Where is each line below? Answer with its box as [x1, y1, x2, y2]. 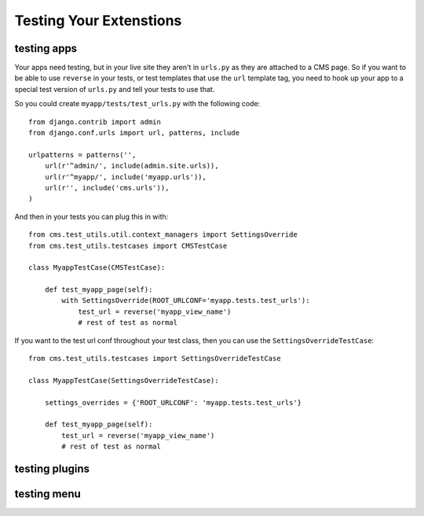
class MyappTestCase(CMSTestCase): [28, 264, 166, 272]
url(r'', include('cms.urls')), [44, 183, 170, 192]
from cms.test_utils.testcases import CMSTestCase [28, 241, 228, 250]
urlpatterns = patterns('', [28, 150, 137, 159]
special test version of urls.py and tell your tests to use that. [14, 84, 215, 94]
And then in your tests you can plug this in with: [14, 212, 169, 221]
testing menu [14, 488, 82, 500]
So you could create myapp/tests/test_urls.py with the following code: [14, 99, 261, 109]
